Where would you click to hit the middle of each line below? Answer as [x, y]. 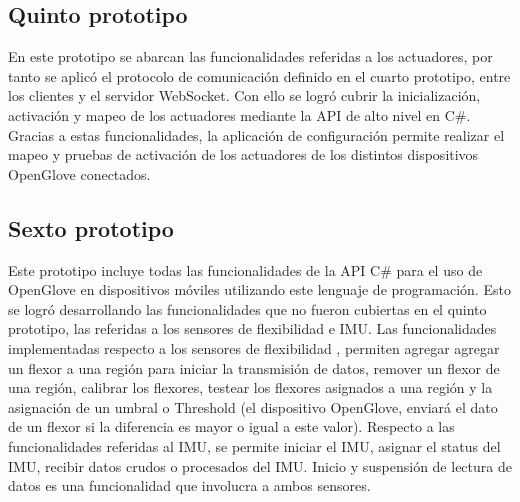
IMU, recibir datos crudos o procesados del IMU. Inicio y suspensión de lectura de [260, 465]
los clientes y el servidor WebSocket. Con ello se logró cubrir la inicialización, [244, 95]
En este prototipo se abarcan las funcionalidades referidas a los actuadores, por [250, 56]
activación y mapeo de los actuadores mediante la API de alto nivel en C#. [239, 114]
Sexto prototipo [91, 227]
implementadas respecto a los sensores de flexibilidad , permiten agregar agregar [254, 347]
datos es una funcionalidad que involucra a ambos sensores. [189, 485]
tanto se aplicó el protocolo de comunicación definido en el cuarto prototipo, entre [259, 75]
